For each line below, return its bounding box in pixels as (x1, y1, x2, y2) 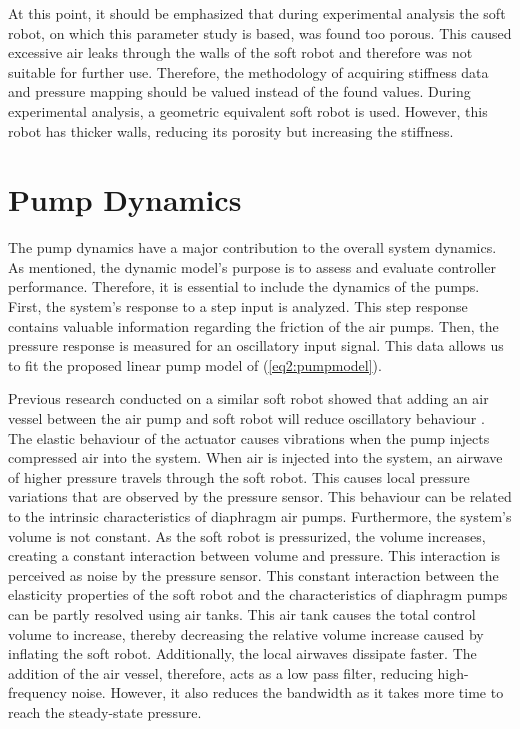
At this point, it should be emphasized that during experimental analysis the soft (8, 3, 506, 23)
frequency (8, 682, 67, 703)
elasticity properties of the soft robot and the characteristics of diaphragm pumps (8, 584, 508, 605)
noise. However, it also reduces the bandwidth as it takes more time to (71, 682, 504, 703)
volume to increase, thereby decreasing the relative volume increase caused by (8, 623, 484, 644)
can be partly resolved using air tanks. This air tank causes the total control (8, 603, 476, 624)
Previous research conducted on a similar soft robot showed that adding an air (8, 388, 489, 409)
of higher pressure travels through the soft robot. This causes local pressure (8, 466, 470, 487)
